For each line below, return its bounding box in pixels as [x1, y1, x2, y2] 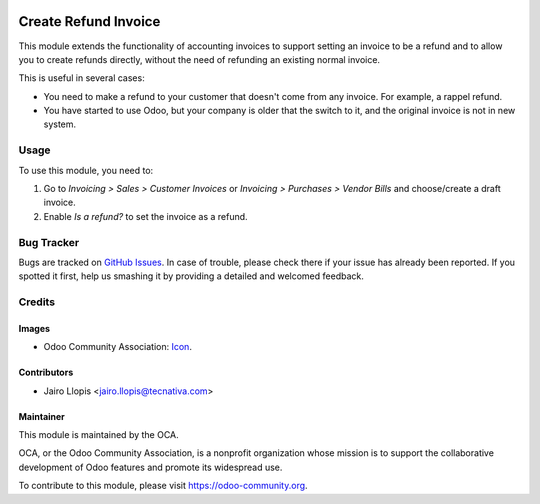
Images [18, 322, 50, 334]
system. [43, 118, 77, 130]
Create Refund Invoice [18, 13, 161, 30]
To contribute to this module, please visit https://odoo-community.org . [18, 480, 309, 492]
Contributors [18, 366, 74, 379]
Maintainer [18, 410, 65, 422]
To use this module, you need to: [18, 164, 154, 176]
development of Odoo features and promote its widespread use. [18, 461, 283, 473]
